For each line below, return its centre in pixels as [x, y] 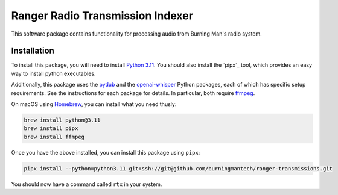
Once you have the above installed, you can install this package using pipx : [106, 152]
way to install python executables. [53, 73]
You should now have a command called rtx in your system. [87, 184]
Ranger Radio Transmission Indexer [102, 16]
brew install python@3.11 [62, 120]
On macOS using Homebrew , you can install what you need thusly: [94, 104]
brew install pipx [51, 128]
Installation [33, 51]
